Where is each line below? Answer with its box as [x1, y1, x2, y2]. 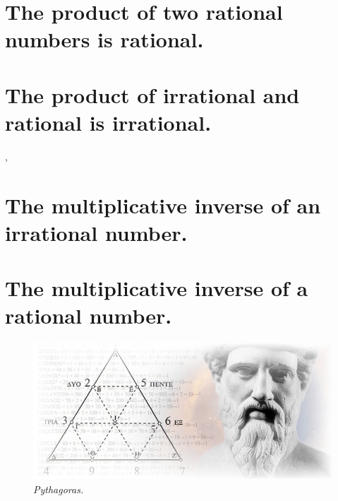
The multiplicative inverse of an [5, 190, 321, 219]
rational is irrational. [5, 107, 212, 136]
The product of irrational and [5, 80, 300, 109]
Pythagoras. [33, 481, 84, 496]
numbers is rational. [5, 25, 204, 54]
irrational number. [5, 218, 188, 247]
